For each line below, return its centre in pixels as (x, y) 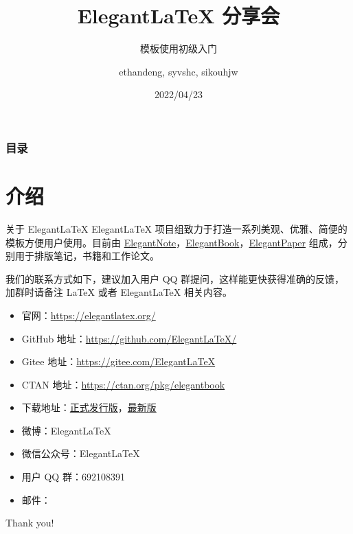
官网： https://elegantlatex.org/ (89, 315)
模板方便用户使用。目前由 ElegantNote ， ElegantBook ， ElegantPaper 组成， (172, 242)
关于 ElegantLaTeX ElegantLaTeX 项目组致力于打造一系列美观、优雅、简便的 (176, 228)
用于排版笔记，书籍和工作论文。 (87, 256)
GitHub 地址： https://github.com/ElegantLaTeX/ (129, 338)
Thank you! (30, 523)
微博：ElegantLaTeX (66, 430)
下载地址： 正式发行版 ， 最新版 (89, 407)
